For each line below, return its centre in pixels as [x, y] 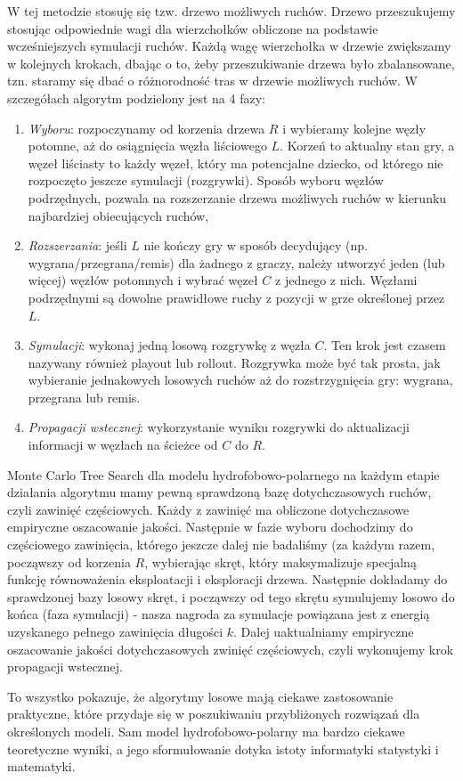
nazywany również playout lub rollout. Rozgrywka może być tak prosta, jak [234, 362]
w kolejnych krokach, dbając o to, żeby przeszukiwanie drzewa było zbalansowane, [231, 63]
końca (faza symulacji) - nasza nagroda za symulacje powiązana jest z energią [219, 614]
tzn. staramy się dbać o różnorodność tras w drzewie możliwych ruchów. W [212, 81]
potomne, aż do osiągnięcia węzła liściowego [147, 146]
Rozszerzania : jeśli [77, 245]
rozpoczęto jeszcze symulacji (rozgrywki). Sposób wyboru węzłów [206, 180]
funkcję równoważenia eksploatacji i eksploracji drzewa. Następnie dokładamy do [227, 579]
